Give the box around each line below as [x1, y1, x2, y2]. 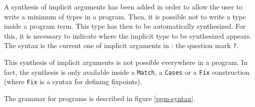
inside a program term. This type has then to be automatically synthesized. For [4, 21, 246, 31]
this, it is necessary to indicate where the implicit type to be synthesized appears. [4, 30, 252, 41]
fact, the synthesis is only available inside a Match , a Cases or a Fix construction [4, 66, 250, 77]
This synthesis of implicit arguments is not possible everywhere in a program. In [4, 57, 248, 67]
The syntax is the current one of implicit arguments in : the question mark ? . [4, 40, 239, 51]
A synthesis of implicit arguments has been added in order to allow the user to [4, 1, 243, 11]
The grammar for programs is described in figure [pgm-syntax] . [4, 93, 195, 103]
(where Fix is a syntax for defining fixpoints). [4, 76, 142, 87]
